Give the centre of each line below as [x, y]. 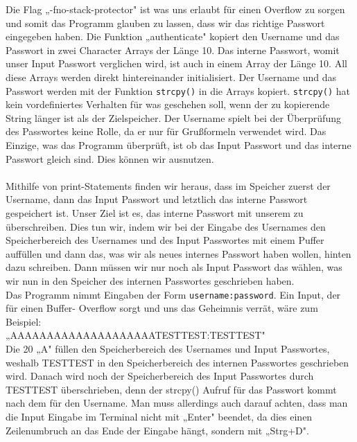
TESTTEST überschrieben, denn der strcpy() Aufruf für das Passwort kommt [171, 389]
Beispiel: [24, 321]
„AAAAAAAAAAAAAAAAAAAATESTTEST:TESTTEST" [136, 335]
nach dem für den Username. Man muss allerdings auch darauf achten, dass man [177, 403]
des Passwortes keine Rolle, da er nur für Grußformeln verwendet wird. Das [166, 131]
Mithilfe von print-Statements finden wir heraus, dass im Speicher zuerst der [168, 185]
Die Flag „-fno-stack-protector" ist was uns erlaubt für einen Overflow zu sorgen [175, 9]
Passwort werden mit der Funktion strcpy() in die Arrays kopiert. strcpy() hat [178, 90]
